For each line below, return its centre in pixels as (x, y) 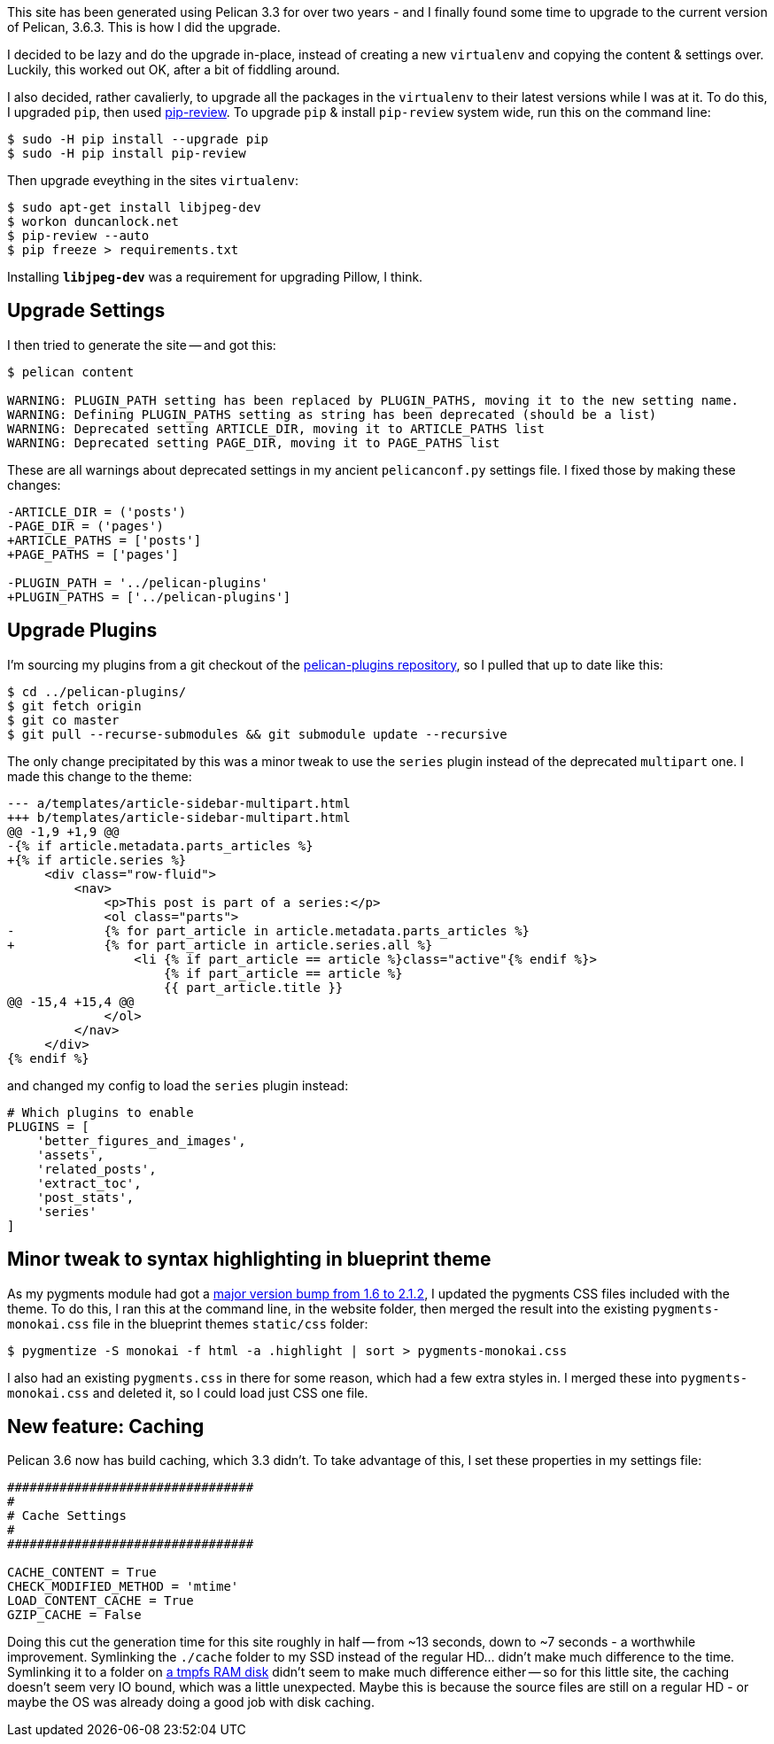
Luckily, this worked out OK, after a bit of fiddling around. (174, 70)
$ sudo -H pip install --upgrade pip (138, 139)
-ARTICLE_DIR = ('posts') (97, 512)
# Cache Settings (67, 1516)
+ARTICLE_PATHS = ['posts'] (104, 540)
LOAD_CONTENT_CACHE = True (101, 1601)
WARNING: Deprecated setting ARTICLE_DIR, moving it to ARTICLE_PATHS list (276, 428)
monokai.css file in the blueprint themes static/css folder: (188, 1323)
